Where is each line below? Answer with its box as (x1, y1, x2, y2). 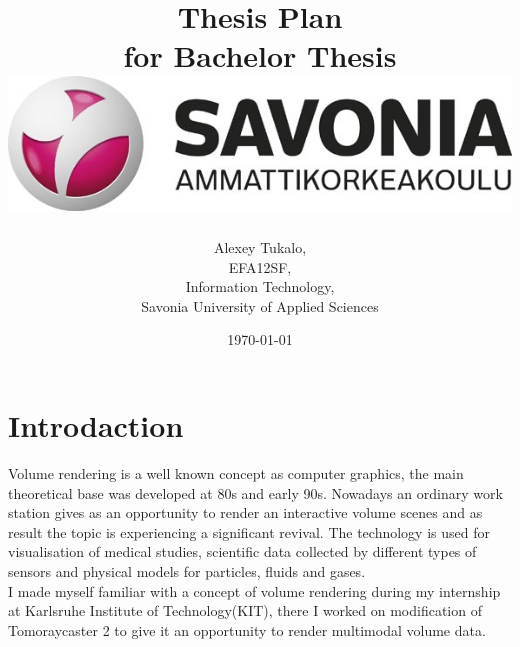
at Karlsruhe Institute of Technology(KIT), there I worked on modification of (8, 600, 482, 621)
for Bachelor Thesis (123, 35, 397, 76)
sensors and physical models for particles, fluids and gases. (8, 560, 366, 581)
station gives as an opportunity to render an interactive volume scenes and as (8, 502, 483, 523)
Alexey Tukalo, (213, 237, 307, 258)
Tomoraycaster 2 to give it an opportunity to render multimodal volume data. (8, 619, 486, 640)
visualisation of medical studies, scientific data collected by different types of (8, 541, 477, 562)
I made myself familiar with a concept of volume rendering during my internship (8, 580, 501, 601)
